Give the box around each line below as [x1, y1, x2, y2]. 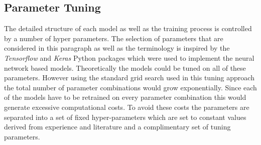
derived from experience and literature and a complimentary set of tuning [4, 121, 231, 132]
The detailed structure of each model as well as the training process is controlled [4, 23, 252, 34]
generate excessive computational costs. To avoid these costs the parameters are [4, 101, 249, 112]
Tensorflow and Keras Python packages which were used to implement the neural [4, 52, 254, 63]
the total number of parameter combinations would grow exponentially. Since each [4, 82, 257, 92]
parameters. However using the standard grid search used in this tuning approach [4, 72, 254, 83]
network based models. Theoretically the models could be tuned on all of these [4, 62, 246, 73]
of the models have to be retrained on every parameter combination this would [4, 92, 246, 102]
